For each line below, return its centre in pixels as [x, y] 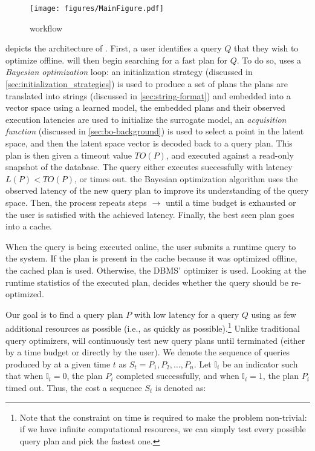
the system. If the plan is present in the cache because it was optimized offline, [151, 258]
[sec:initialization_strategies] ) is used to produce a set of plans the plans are [147, 84]
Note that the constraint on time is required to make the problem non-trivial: [163, 417]
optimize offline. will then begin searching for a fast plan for [117, 60]
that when [24, 376]
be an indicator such [260, 364]
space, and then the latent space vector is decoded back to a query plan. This [149, 143]
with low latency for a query [187, 314]
